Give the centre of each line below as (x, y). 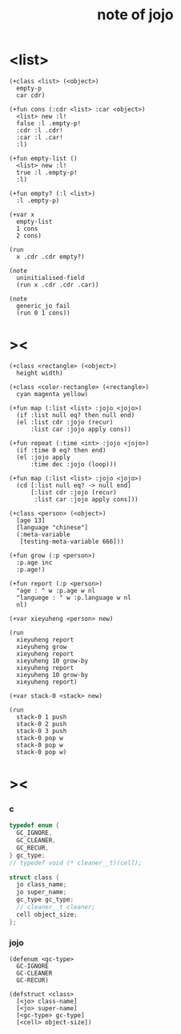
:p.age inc (34, 562)
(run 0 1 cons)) (43, 313)
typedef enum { (34, 825)
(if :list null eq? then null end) (76, 415)
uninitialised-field (50, 278)
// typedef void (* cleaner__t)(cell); (76, 863)
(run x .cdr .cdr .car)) (58, 285)
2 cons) (29, 235)
